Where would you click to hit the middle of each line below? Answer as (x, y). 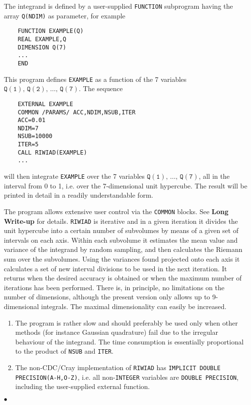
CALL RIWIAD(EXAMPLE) (52, 152)
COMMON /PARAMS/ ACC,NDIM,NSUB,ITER (77, 112)
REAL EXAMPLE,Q (42, 39)
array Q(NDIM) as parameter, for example (65, 15)
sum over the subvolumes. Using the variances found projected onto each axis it (122, 259)
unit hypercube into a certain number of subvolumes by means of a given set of (121, 230)
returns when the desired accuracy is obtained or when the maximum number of (123, 278)
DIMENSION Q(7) (42, 47)
